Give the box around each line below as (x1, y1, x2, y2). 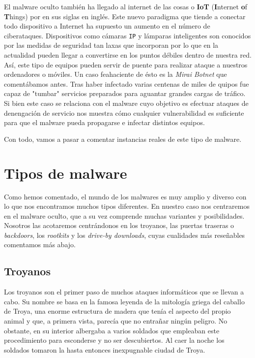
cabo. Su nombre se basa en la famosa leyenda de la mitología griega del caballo (4, 296, 245, 306)
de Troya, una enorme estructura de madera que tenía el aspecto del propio (4, 306, 231, 316)
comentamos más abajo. (4, 239, 76, 250)
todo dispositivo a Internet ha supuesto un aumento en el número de (4, 21, 210, 31)
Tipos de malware (4, 163, 127, 183)
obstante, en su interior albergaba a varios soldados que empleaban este (4, 325, 220, 335)
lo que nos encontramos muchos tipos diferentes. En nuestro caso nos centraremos (4, 201, 250, 211)
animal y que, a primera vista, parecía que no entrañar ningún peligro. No (4, 316, 227, 326)
